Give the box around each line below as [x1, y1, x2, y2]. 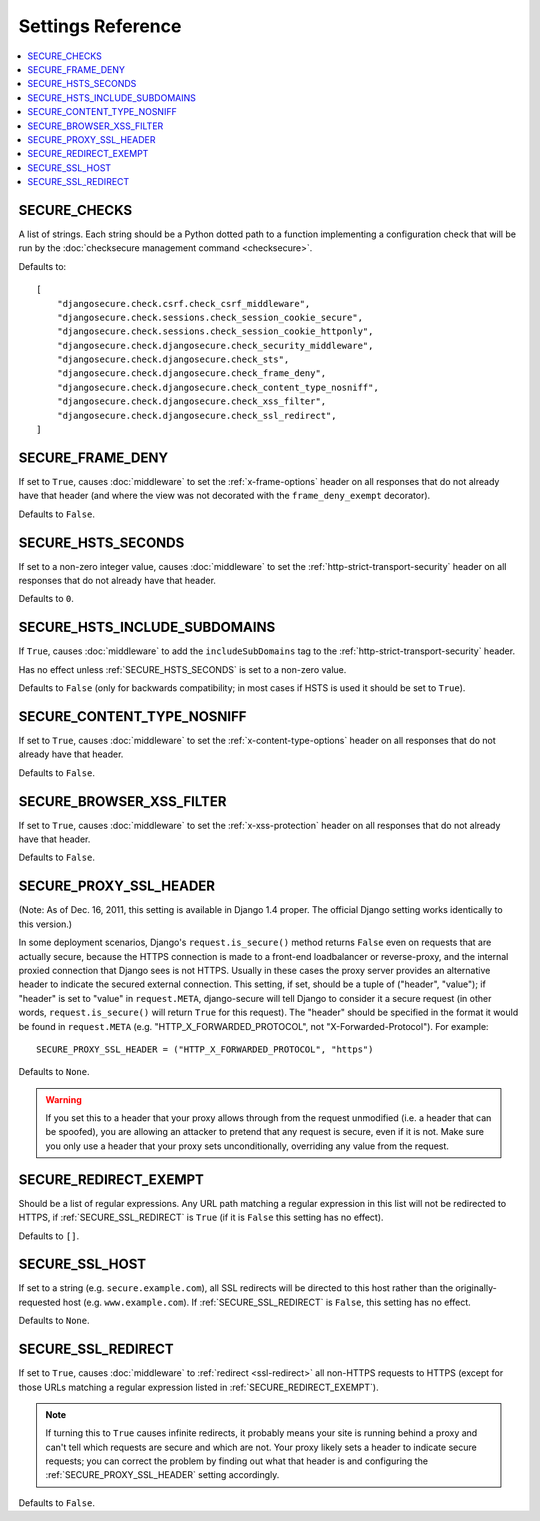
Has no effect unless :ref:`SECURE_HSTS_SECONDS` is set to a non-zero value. [18, 663, 347, 675]
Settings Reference [18, 15, 182, 37]
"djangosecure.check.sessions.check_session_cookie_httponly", [56, 326, 374, 337]
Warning [45, 1093, 82, 1105]
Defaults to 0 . [18, 593, 74, 605]
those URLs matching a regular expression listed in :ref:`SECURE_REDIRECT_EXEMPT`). [18, 1381, 379, 1393]
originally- [455, 1282, 497, 1294]
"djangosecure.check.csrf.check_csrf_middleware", [56, 298, 311, 309]
